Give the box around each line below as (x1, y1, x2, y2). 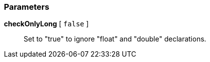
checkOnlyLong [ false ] (4, 20, 89, 28)
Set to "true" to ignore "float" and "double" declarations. (24, 35, 207, 43)
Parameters (4, 2, 49, 12)
